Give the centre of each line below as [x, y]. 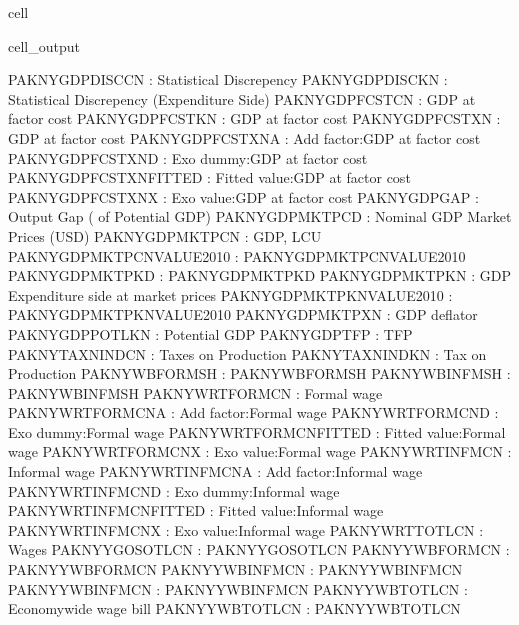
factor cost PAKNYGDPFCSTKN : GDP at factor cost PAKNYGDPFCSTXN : [254, 118]
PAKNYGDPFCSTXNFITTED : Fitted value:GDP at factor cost [209, 177]
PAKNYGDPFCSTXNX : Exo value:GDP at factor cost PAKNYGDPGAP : [243, 196]
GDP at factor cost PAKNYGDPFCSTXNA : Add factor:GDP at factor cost [244, 137]
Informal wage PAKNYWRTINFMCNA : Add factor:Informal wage [215, 471]
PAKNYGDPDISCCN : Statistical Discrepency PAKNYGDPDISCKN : [228, 79]
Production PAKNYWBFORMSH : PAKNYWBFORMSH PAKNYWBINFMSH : [259, 373]
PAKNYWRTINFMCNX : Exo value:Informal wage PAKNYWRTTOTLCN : [246, 529]
